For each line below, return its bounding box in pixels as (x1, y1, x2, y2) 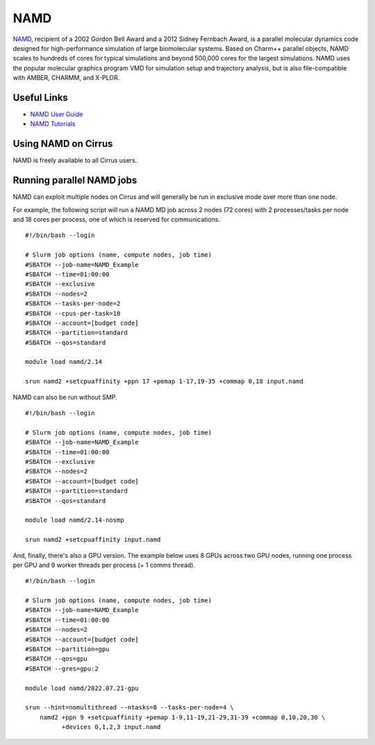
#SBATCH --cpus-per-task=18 (25, 310, 121, 317)
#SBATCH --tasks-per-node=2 (25, 300, 121, 307)
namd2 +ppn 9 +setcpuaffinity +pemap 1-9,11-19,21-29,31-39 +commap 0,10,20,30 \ (39, 713, 326, 721)
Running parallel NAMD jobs (12, 175, 137, 186)
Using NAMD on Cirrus (12, 138, 113, 150)
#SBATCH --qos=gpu (25, 655, 88, 663)
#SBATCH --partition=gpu (25, 646, 110, 653)
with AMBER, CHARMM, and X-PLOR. (12, 74, 120, 82)
